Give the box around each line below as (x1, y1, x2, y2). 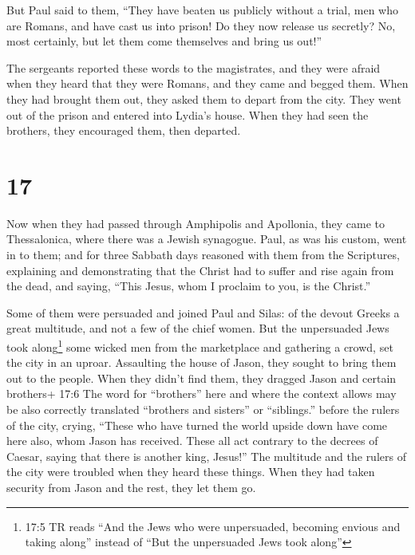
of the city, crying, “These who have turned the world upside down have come (6, 416, 388, 433)
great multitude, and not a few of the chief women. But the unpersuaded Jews (6, 320, 389, 337)
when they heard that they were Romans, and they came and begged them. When (6, 75, 409, 92)
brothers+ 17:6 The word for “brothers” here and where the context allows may (6, 385, 397, 402)
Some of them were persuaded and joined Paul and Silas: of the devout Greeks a (6, 304, 400, 321)
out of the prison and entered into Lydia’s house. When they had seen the (6, 106, 369, 123)
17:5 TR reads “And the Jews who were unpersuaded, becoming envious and (25, 518, 401, 534)
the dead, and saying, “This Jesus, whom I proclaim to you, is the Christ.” (6, 277, 371, 294)
